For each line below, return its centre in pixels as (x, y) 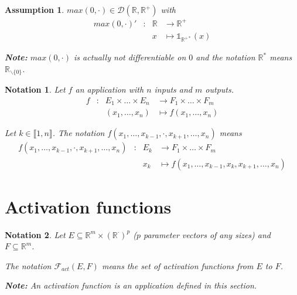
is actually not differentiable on (130, 57)
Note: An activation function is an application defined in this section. (131, 285)
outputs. (219, 89)
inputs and (173, 89)
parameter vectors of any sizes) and (207, 234)
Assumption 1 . (35, 9)
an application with (110, 89)
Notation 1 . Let (35, 89)
